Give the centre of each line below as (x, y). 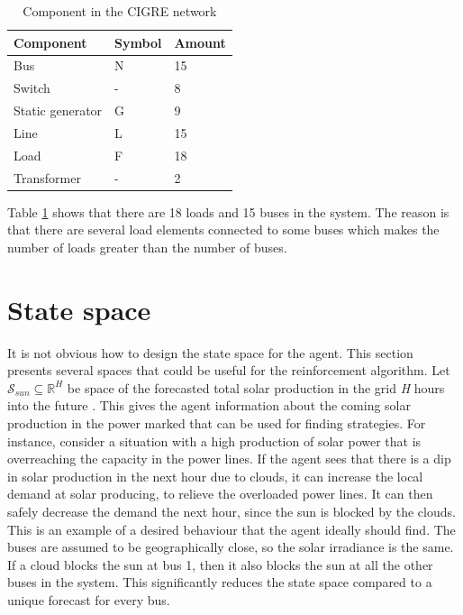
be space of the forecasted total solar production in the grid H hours (256, 387)
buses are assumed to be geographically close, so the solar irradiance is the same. (231, 547)
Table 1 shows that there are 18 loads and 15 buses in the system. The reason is (228, 211)
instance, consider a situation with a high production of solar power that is (214, 441)
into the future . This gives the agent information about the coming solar (209, 405)
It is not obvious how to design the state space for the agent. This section (210, 352)
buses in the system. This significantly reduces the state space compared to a (220, 582)
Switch (32, 88)
